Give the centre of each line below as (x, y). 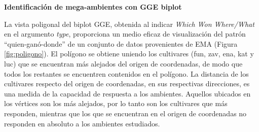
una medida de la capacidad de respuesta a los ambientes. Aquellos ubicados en (127, 93)
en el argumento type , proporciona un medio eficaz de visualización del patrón (125, 34)
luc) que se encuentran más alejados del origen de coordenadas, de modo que (123, 63)
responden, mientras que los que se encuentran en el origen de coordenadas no (125, 113)
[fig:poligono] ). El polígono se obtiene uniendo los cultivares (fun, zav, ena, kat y (129, 54)
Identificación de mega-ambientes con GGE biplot (93, 7)
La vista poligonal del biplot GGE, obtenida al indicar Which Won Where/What (129, 24)
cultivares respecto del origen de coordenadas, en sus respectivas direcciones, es (127, 84)
